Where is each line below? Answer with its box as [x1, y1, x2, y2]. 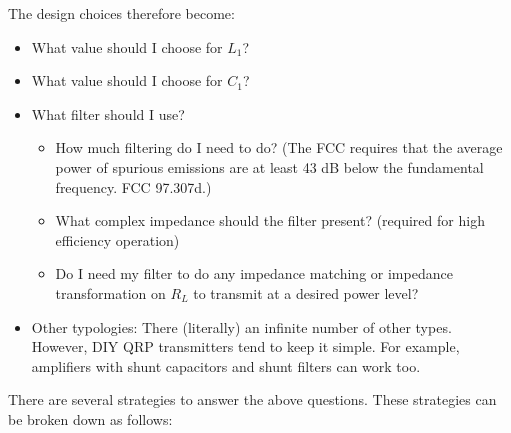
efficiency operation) [55, 229, 180, 250]
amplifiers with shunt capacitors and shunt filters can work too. [31, 355, 421, 376]
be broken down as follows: [8, 408, 173, 429]
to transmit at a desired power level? [193, 282, 419, 303]
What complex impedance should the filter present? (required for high [55, 210, 485, 231]
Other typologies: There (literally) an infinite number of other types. [31, 316, 452, 337]
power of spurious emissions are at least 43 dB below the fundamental [55, 156, 484, 177]
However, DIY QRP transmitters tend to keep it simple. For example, [31, 336, 460, 357]
